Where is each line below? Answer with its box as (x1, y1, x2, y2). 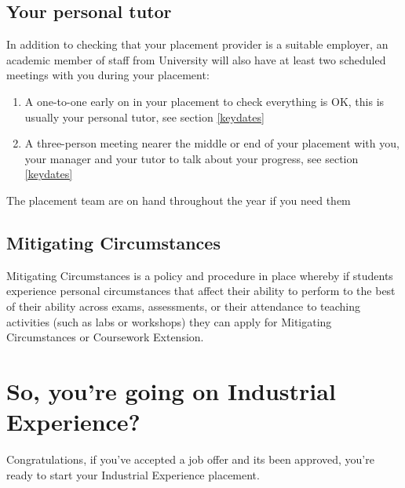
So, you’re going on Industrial (6, 374, 336, 406)
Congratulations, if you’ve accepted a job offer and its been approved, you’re (6, 451, 374, 468)
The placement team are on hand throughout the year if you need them (6, 191, 351, 208)
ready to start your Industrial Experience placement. (6, 466, 260, 483)
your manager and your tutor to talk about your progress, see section (24, 150, 359, 166)
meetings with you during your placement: (6, 67, 210, 83)
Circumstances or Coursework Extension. (6, 329, 204, 345)
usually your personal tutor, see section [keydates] (24, 108, 265, 125)
